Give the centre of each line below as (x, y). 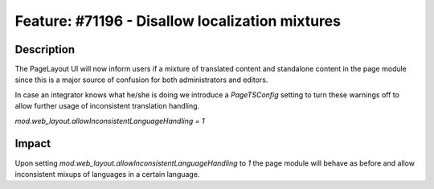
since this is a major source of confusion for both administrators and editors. (141, 80)
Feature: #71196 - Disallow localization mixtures (178, 21)
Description (45, 49)
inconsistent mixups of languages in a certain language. (107, 174)
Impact (33, 144)
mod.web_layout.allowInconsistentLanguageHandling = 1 (110, 121)
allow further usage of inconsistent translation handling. (107, 106)
